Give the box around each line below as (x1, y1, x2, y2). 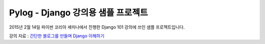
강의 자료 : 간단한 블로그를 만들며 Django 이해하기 (9, 33, 105, 39)
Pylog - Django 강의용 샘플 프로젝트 (9, 7, 148, 18)
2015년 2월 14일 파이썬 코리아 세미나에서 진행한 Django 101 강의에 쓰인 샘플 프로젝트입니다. (9, 24, 185, 30)
